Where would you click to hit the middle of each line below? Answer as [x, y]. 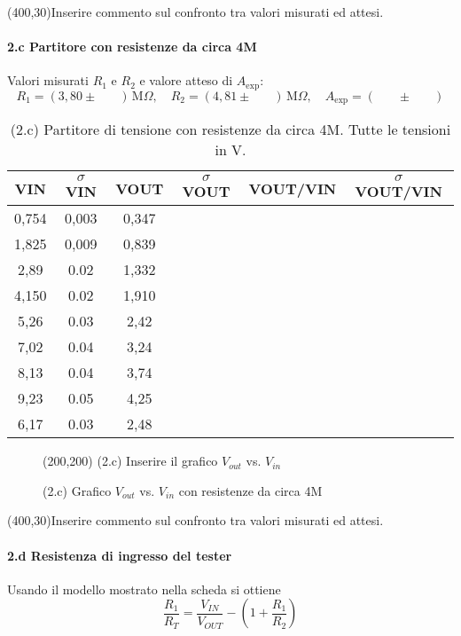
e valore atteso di [186, 80]
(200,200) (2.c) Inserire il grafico [130, 461]
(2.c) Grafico [77, 490]
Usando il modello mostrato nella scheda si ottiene [144, 589]
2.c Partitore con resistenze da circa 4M [132, 47]
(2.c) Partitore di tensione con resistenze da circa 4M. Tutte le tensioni [230, 130]
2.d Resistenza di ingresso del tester [120, 555]
